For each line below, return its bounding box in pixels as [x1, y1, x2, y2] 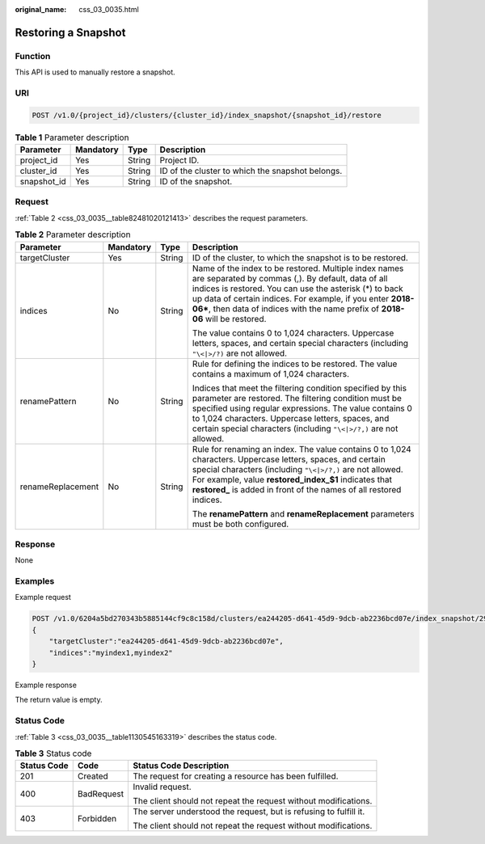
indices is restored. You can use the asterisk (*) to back [192, 283, 403, 294]
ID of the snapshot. [159, 176, 233, 188]
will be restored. [205, 313, 267, 324]
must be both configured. [192, 518, 289, 530]
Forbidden [77, 813, 117, 825]
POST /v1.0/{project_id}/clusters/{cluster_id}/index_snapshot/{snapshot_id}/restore [32, 110, 382, 120]
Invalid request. [133, 781, 192, 792]
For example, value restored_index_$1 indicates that [192, 474, 392, 485]
